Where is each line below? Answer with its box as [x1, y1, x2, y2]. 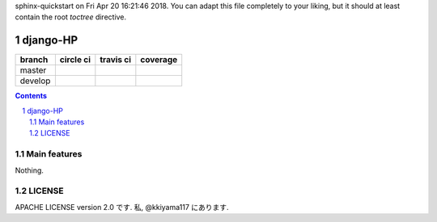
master [19, 65, 47, 76]
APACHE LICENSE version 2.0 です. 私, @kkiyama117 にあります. [15, 202, 230, 212]
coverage [140, 54, 178, 65]
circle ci [59, 54, 91, 65]
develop [19, 75, 51, 86]
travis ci [100, 54, 132, 65]
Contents [15, 91, 48, 101]
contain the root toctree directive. [15, 12, 127, 22]
